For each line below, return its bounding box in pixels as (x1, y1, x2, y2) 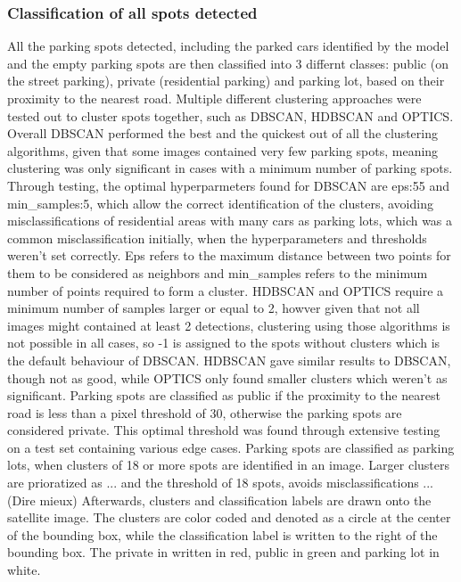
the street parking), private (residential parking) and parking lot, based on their (7, 71, 445, 90)
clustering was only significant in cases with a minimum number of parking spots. (7, 159, 453, 177)
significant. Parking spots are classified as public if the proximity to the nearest (7, 386, 440, 405)
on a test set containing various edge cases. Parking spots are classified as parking (7, 438, 455, 456)
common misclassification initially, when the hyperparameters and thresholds (7, 228, 427, 247)
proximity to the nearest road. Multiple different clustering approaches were (7, 89, 422, 107)
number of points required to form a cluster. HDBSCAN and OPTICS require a (7, 281, 444, 299)
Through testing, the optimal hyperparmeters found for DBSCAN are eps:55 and (7, 176, 449, 194)
